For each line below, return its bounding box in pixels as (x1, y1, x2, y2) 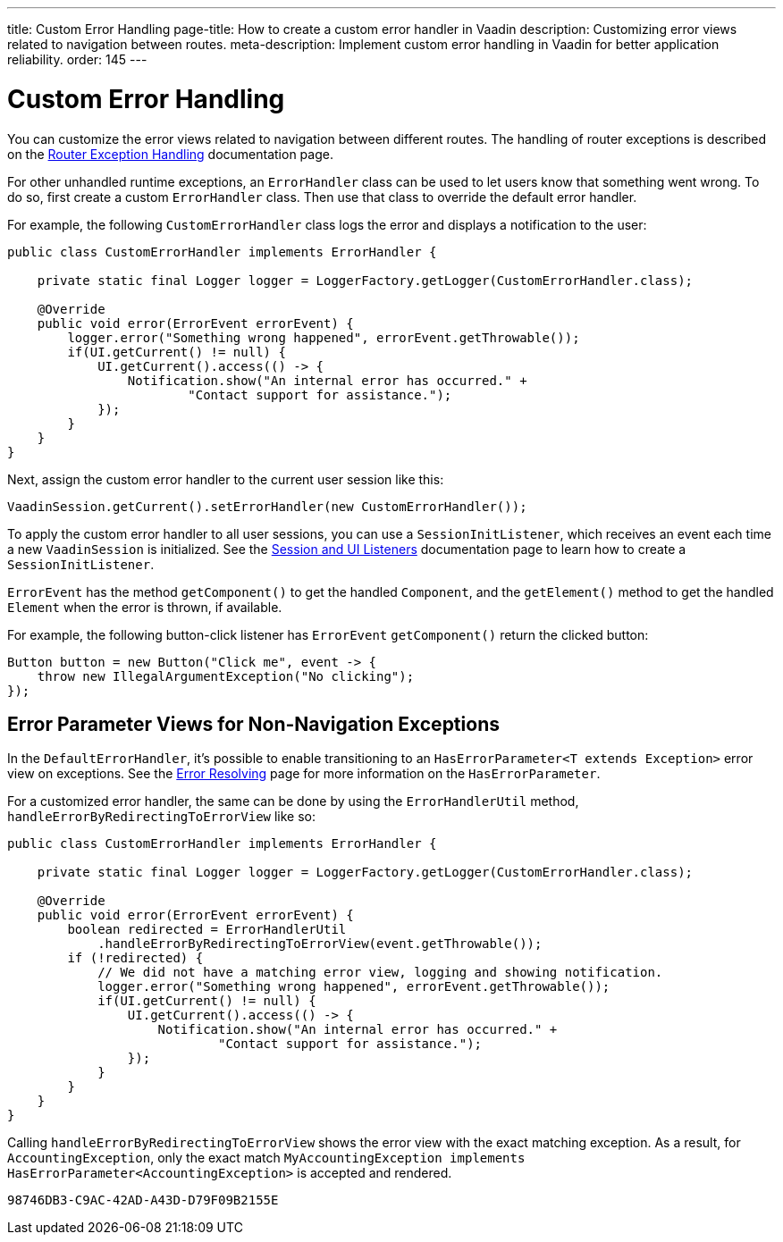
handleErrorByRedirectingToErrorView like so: (7, 809, 316, 825)
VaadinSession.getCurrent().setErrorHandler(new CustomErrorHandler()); (7, 499, 527, 514)
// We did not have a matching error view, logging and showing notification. (97, 965, 663, 980)
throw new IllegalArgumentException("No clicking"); (37, 668, 415, 684)
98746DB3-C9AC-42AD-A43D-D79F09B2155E (7, 1193, 279, 1208)
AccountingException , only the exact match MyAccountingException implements (7, 1150, 526, 1166)
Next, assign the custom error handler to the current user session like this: (7, 471, 444, 487)
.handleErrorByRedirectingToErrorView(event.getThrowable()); (97, 936, 543, 952)
